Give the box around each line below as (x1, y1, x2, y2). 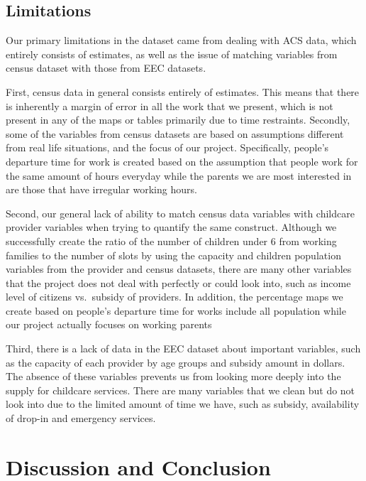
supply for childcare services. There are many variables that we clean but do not (6, 382, 355, 397)
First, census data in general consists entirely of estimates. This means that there (6, 84, 360, 99)
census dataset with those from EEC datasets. (6, 60, 206, 75)
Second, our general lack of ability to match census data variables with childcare (6, 205, 355, 220)
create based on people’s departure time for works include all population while (6, 303, 346, 318)
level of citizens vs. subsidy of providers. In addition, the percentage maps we (6, 289, 343, 304)
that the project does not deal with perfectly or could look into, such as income (6, 275, 351, 290)
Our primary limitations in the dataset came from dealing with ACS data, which (6, 33, 357, 48)
